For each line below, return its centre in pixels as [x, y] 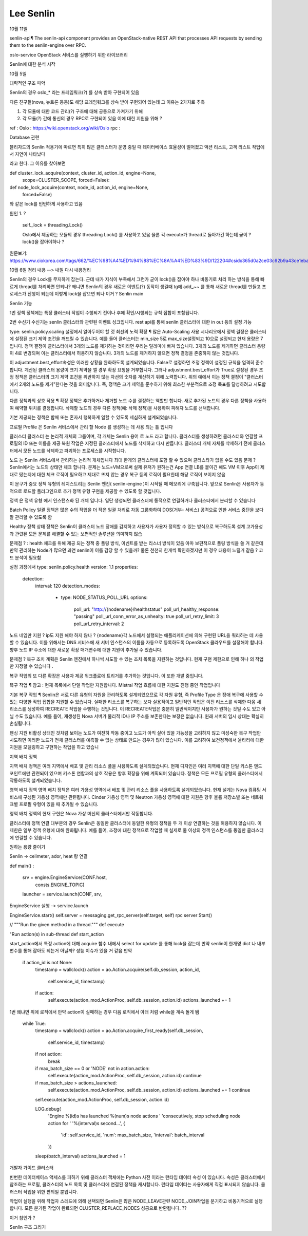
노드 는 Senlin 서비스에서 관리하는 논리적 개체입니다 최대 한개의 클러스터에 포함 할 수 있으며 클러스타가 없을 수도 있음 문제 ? [133, 460]
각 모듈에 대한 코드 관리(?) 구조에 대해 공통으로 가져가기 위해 [83, 111]
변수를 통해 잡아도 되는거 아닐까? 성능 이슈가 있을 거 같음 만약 [71, 951]
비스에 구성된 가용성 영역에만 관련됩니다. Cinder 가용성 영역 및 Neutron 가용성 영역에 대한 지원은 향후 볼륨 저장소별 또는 [130, 797]
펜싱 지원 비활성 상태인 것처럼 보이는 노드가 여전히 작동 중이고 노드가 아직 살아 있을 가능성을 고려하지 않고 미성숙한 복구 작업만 [135, 733]
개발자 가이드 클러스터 [32, 1168]
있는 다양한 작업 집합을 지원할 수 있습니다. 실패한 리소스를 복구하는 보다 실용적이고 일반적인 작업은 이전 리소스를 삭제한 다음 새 [135, 702]
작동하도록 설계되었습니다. [36, 780]
